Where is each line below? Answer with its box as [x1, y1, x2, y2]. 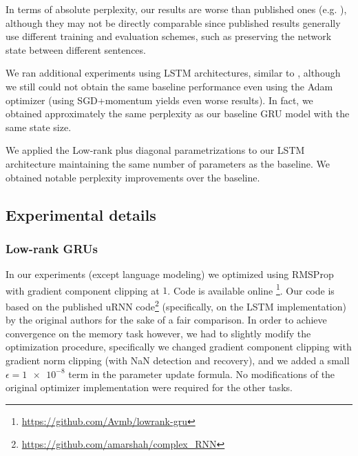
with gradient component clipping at [6, 283, 160, 297]
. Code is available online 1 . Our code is [167, 281, 335, 297]
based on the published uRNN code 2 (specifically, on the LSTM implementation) [6, 297, 346, 313]
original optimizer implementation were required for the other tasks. [6, 380, 293, 395]
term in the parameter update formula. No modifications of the [68, 366, 335, 381]
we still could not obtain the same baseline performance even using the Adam [6, 79, 333, 93]
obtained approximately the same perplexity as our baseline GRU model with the [6, 106, 350, 121]
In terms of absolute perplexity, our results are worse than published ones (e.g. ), [6, 2, 347, 16]
